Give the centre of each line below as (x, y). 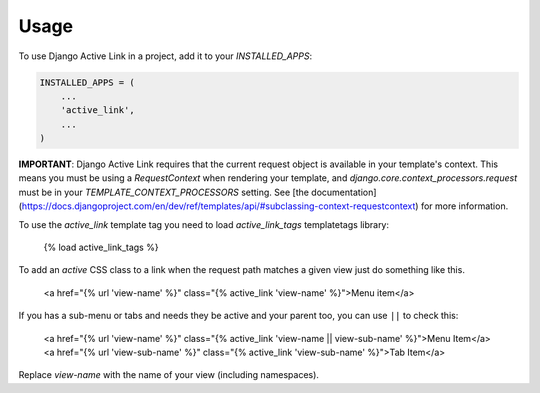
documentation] (344, 192)
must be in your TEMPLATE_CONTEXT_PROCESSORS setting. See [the (164, 192)
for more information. (464, 206)
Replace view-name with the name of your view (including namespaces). (169, 375)
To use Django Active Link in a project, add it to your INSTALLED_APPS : (165, 56)
